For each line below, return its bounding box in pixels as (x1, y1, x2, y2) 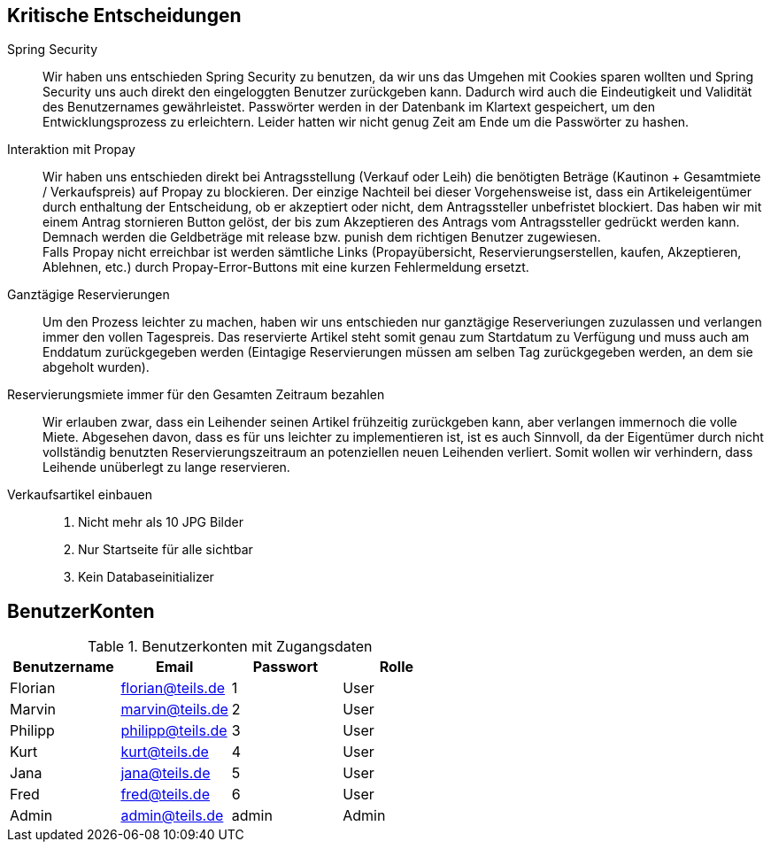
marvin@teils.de (120, 700, 228, 719)
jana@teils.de (120, 764, 211, 783)
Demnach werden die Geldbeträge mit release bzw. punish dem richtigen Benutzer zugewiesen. (42, 229, 601, 245)
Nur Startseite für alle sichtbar (78, 542, 253, 558)
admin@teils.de (120, 807, 224, 825)
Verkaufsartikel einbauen (7, 487, 152, 503)
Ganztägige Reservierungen (7, 287, 170, 303)
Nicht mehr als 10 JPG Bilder (78, 514, 243, 530)
